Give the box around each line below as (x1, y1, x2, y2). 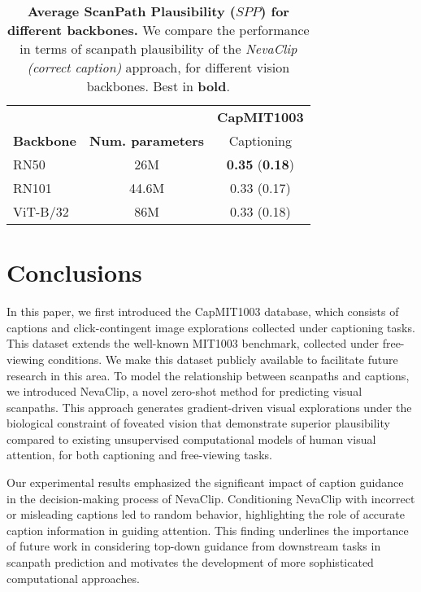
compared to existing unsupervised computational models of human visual (7, 430, 376, 447)
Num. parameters (89, 131, 205, 150)
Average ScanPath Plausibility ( (27, 2, 236, 20)
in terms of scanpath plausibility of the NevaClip (20, 39, 297, 58)
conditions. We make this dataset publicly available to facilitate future (47, 350, 398, 367)
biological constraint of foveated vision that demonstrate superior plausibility (7, 414, 390, 432)
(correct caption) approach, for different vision (27, 58, 290, 77)
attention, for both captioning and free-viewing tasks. (7, 446, 272, 463)
